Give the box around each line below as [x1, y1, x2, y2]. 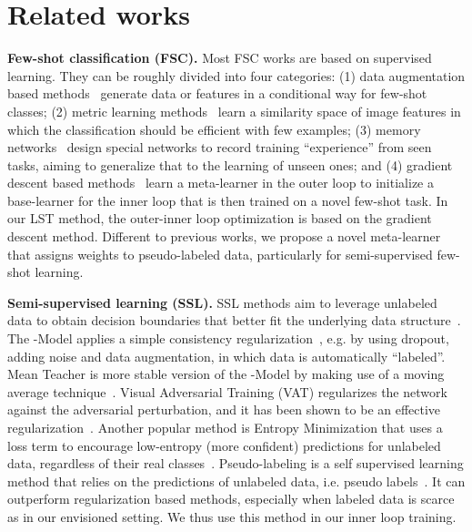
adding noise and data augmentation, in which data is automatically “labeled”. [7, 346, 446, 365]
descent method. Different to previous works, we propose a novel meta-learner [7, 227, 441, 246]
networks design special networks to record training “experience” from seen [7, 138, 432, 157]
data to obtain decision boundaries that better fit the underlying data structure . [7, 311, 461, 330]
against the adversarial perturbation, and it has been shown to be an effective [7, 400, 441, 419]
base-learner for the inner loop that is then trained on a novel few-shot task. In [7, 190, 448, 210]
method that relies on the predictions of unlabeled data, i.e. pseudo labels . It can [7, 471, 466, 490]
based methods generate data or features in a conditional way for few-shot [7, 84, 427, 103]
